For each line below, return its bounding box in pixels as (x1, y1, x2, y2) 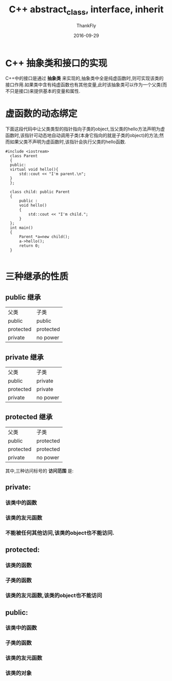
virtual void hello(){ (10, 167, 59, 172)
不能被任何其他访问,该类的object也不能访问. (5, 530, 114, 536)
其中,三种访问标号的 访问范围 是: (5, 468, 73, 474)
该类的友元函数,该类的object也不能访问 (5, 592, 102, 599)
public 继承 (5, 293, 41, 301)
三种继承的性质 (5, 271, 69, 283)
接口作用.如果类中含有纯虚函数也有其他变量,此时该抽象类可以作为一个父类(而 (5, 82, 167, 88)
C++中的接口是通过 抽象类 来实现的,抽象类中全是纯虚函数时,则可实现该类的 (5, 75, 164, 82)
